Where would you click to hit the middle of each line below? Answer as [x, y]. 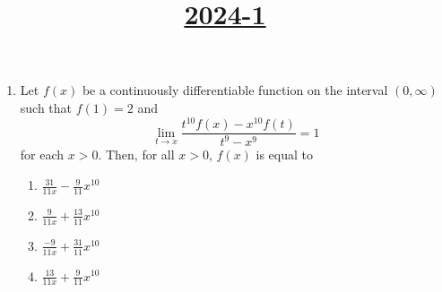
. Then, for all [136, 155]
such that [46, 107]
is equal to [284, 155]
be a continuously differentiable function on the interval [235, 90]
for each [42, 155]
